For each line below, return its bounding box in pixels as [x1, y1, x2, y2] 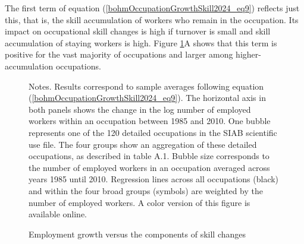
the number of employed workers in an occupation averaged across [29, 161, 270, 173]
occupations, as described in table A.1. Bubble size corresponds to [29, 150, 269, 162]
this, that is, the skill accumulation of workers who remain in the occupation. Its [5, 13, 299, 26]
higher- [236, 48, 261, 61]
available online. [29, 208, 87, 220]
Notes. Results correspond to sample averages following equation [29, 80, 264, 92]
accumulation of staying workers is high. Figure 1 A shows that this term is [5, 36, 277, 49]
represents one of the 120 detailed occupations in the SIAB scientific [29, 126, 277, 138]
